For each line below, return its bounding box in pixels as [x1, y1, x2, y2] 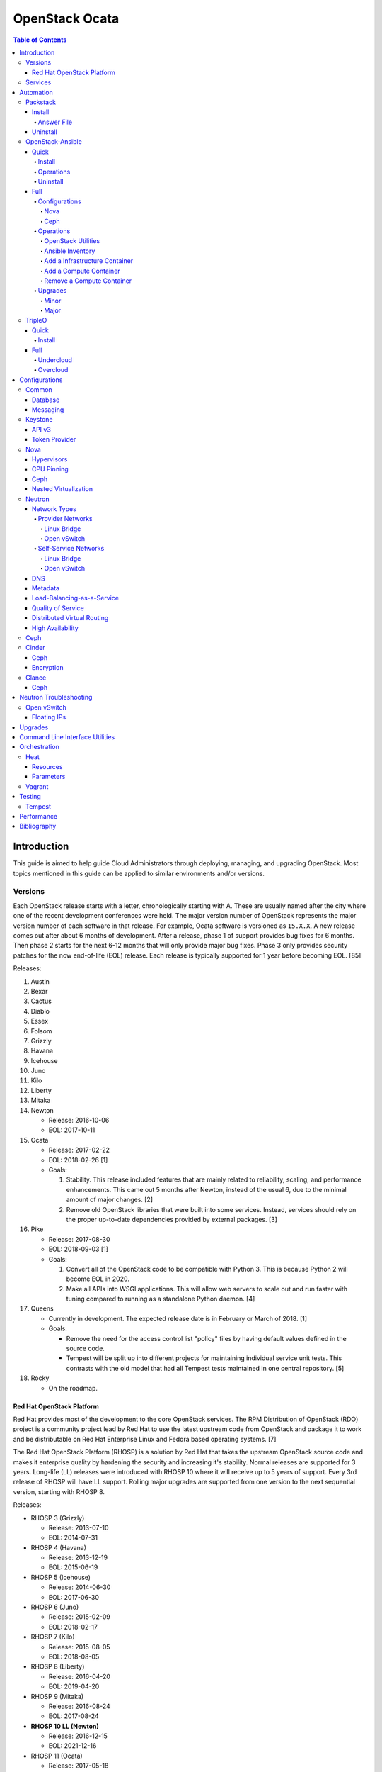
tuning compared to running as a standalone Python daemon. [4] [66, 1294, 255, 1303]
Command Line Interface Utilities [19, 732, 115, 741]
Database [32, 396, 60, 404]
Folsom [30, 1026, 52, 1035]
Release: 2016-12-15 [48, 1732, 108, 1740]
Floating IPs [32, 713, 66, 722]
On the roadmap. [48, 1384, 98, 1392]
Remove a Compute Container [44, 276, 132, 285]
